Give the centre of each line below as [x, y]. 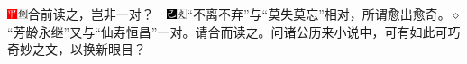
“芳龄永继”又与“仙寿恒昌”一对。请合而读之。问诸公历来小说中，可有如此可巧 [234, 31]
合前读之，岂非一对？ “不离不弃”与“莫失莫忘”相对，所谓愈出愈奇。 [239, 14]
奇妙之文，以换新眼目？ [77, 49]
